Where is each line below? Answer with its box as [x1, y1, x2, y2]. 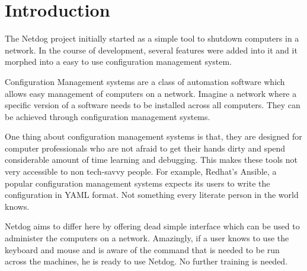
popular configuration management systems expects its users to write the [5, 177, 270, 189]
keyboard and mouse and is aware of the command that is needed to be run [5, 243, 280, 256]
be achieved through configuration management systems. [5, 110, 210, 122]
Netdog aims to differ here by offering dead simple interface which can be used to [5, 220, 300, 232]
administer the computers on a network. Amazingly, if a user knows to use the [5, 232, 289, 244]
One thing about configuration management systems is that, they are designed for [5, 130, 302, 143]
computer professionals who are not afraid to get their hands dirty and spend [5, 141, 286, 154]
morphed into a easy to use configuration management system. [5, 55, 232, 68]
